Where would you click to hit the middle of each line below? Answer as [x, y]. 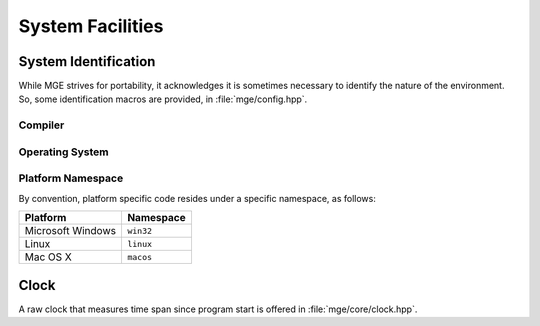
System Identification [87, 61]
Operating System [63, 152]
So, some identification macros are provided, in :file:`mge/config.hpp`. [163, 99]
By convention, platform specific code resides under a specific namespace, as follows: [197, 198]
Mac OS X [48, 257]
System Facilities [91, 26]
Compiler [41, 125]
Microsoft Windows [70, 231]
